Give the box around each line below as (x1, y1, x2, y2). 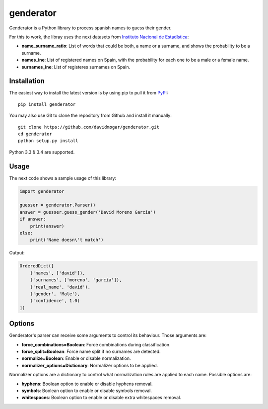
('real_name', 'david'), (30, 284, 91, 290)
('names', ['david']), (30, 270, 85, 276)
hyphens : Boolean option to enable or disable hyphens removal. (21, 381, 153, 387)
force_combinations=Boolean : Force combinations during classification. (21, 341, 171, 347)
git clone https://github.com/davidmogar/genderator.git (18, 124, 160, 130)
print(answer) (30, 223, 65, 229)
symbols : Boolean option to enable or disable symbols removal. (21, 388, 152, 394)
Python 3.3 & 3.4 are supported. (9, 149, 75, 155)
